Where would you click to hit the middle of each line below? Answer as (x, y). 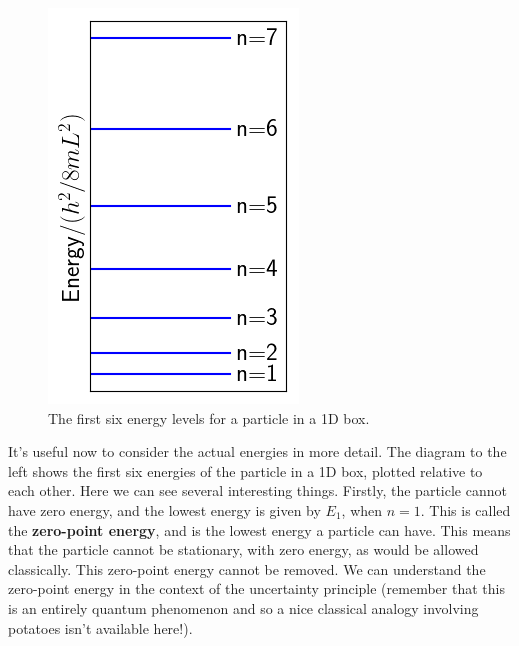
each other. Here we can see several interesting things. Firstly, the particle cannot (257, 490)
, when (362, 509)
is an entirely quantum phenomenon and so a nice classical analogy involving (243, 607)
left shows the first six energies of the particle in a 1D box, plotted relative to (245, 470)
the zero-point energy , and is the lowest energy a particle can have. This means (259, 529)
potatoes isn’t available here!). (100, 627)
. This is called (465, 509)
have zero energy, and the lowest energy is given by (164, 509)
